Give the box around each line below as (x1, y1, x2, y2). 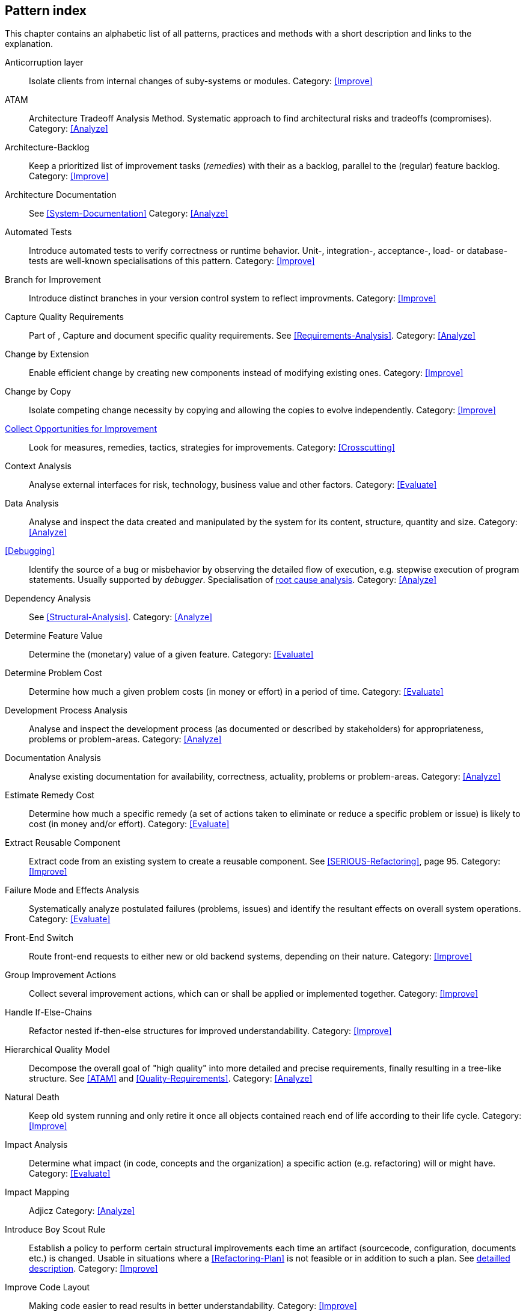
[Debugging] (5, 546, 55, 556)
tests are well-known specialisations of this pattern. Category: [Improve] (29, 256, 315, 266)
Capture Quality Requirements (5, 312, 124, 322)
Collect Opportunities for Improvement (5, 423, 157, 434)
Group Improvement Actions (5, 970, 117, 981)
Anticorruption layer (5, 57, 84, 68)
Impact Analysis (5, 1139, 68, 1150)
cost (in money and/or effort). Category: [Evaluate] (29, 819, 230, 830)
